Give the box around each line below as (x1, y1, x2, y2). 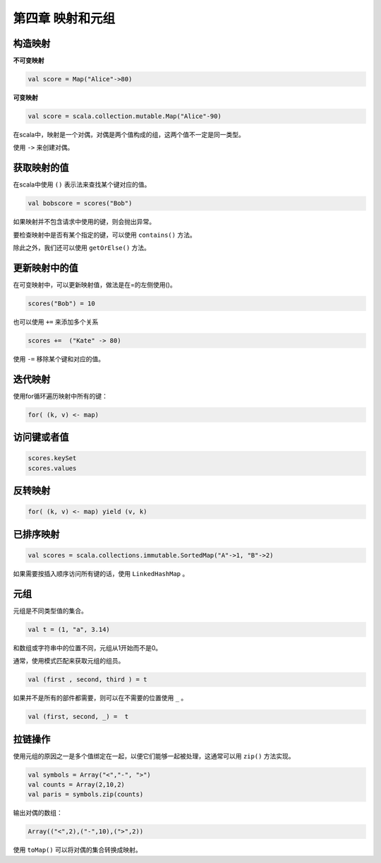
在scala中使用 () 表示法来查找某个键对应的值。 (13, 180, 151, 189)
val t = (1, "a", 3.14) (28, 626, 111, 633)
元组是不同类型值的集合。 (13, 606, 87, 615)
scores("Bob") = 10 (28, 299, 95, 307)
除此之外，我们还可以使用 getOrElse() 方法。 (13, 244, 151, 252)
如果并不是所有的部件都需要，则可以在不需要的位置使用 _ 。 (13, 693, 188, 703)
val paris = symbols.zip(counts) (28, 790, 144, 799)
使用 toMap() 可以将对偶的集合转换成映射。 (13, 845, 142, 855)
